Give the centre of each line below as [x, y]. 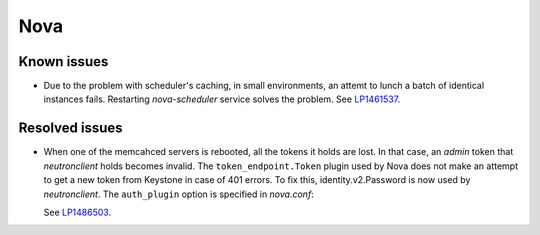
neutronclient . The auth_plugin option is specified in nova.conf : [178, 194]
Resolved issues [71, 128]
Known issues [63, 61]
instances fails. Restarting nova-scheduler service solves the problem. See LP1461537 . [222, 99]
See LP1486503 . [77, 212]
